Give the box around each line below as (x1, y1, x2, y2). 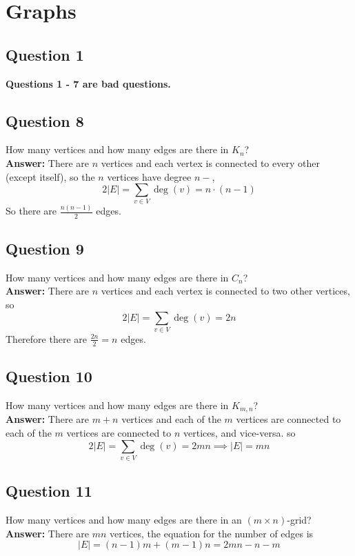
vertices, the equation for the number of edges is (110, 526, 314, 540)
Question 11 (6, 480, 92, 502)
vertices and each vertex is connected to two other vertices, (101, 284, 350, 298)
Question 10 (6, 366, 92, 387)
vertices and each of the (121, 412, 221, 426)
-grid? (287, 513, 312, 527)
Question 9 (6, 238, 84, 259)
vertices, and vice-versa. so (183, 426, 296, 440)
